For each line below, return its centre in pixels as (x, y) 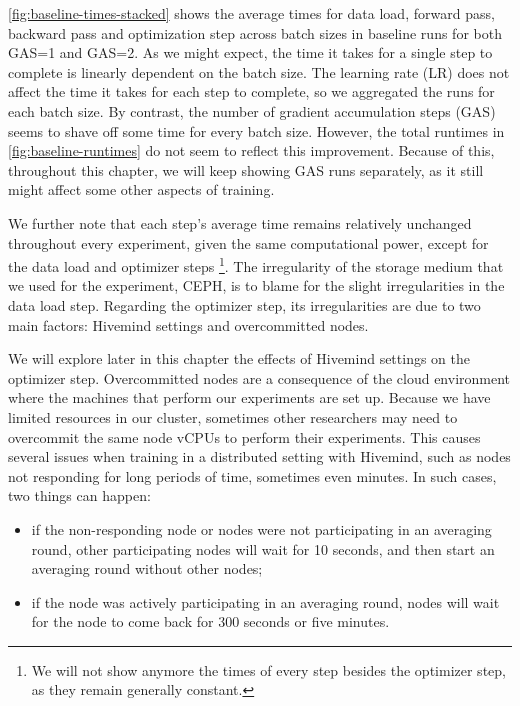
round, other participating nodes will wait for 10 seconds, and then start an (263, 548)
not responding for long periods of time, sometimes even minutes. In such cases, (252, 475)
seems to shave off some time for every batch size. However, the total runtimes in (256, 130)
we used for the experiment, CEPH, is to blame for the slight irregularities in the (256, 285)
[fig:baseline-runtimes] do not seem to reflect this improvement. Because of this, (251, 150)
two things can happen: (79, 495)
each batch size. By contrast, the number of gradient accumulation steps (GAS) (252, 110)
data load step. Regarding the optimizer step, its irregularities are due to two (244, 304)
